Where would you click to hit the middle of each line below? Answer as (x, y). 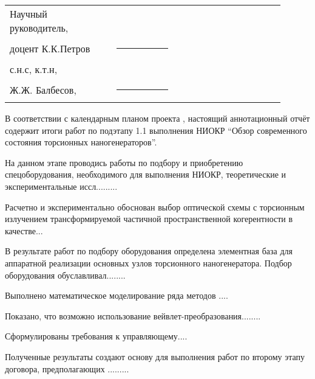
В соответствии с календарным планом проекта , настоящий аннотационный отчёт (157, 118)
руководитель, (39, 28)
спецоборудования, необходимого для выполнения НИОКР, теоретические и (146, 174)
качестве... (24, 230)
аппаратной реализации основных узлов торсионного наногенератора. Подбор (148, 263)
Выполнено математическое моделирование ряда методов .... (117, 295)
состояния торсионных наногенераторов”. (81, 142)
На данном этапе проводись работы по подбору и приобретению (124, 162)
